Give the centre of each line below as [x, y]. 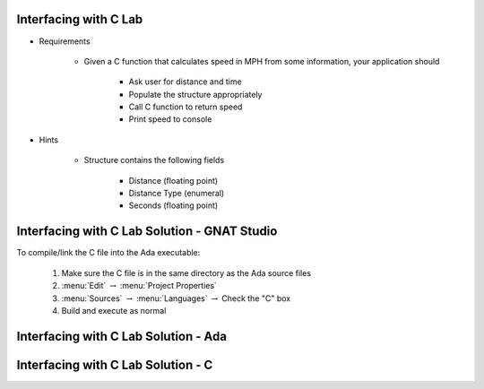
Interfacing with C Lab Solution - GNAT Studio [147, 232]
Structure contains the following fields [154, 160]
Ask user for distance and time [185, 82]
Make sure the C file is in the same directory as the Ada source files [186, 272]
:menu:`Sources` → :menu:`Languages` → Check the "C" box [176, 298]
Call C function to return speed [186, 107]
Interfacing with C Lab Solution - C [115, 364]
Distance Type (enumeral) [177, 194]
